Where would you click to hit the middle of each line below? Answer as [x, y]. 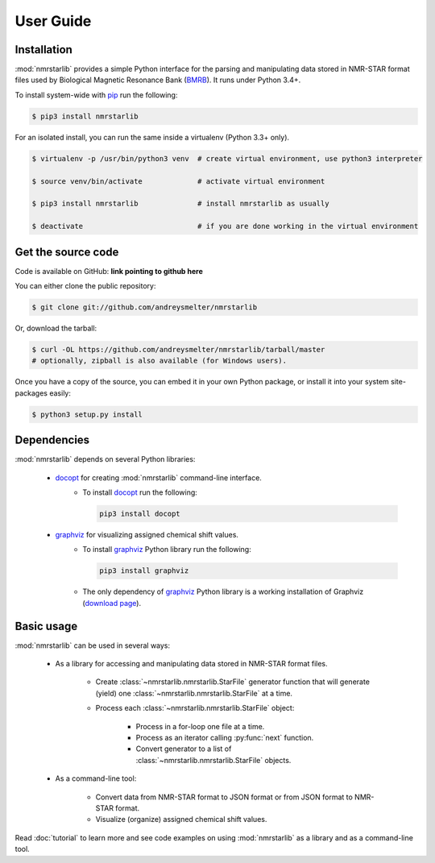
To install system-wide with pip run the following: [96, 95]
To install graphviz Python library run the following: [167, 550]
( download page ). [112, 603]
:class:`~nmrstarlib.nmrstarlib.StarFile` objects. [213, 760]
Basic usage [46, 626]
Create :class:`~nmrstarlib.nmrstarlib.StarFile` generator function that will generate [233, 682]
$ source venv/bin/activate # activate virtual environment [178, 181]
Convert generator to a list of [184, 749]
